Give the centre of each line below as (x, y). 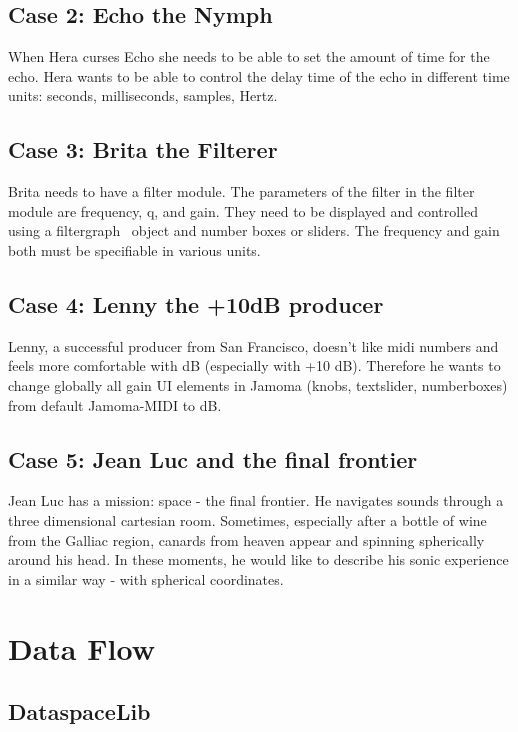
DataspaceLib (79, 711)
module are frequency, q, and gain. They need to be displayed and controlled (243, 210)
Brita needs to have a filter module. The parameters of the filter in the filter (241, 191)
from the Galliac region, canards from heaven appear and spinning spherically (246, 539)
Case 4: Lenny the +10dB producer (196, 303)
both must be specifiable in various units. (134, 249)
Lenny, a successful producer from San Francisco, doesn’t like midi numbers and (253, 345)
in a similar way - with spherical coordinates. (146, 578)
